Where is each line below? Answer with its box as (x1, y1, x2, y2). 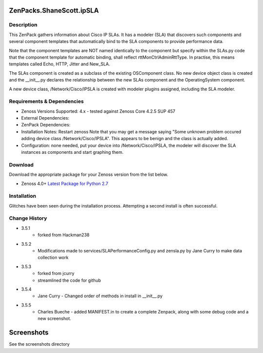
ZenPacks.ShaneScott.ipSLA (9, 6, 99, 15)
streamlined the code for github (38, 277, 101, 283)
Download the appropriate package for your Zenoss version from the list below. (9, 171, 169, 178)
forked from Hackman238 (38, 232, 90, 238)
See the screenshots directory (9, 341, 70, 347)
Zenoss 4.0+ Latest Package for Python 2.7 (21, 181, 109, 187)
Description (9, 21, 38, 28)
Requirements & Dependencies (9, 98, 84, 105)
